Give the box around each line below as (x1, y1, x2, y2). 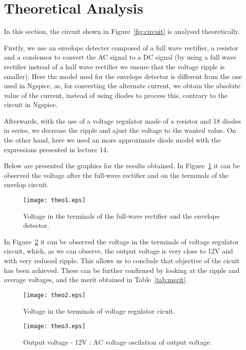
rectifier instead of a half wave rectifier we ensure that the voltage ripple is (4, 61, 225, 71)
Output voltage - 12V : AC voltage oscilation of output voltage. (23, 336, 212, 347)
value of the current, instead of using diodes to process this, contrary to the (4, 90, 228, 100)
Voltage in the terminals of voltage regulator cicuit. (23, 305, 175, 316)
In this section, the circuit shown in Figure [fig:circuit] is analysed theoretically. (4, 26, 240, 36)
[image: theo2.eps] (23, 291, 86, 299)
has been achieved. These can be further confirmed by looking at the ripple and (4, 265, 240, 275)
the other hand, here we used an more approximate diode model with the (4, 135, 221, 145)
